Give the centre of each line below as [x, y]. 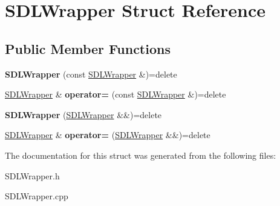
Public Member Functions [88, 48]
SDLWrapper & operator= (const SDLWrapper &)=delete [116, 94]
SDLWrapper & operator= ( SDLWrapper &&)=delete [108, 135]
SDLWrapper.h [32, 175]
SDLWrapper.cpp [37, 196]
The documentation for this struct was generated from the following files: [141, 155]
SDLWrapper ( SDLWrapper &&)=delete [83, 114]
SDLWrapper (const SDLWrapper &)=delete [91, 74]
